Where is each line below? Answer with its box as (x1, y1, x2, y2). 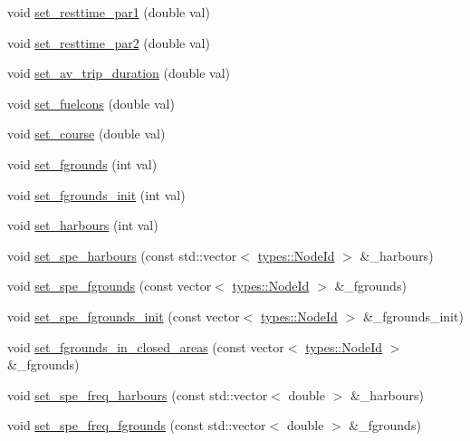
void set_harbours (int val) (7, 216, 158, 235)
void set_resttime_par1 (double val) (7, 3, 210, 21)
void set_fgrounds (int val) (7, 154, 158, 173)
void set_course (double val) (7, 124, 166, 143)
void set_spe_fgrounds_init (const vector (7, 306, 240, 325)
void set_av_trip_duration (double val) (7, 63, 230, 82)
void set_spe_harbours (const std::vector (7, 245, 237, 264)
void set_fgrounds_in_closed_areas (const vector (7, 337, 284, 356)
